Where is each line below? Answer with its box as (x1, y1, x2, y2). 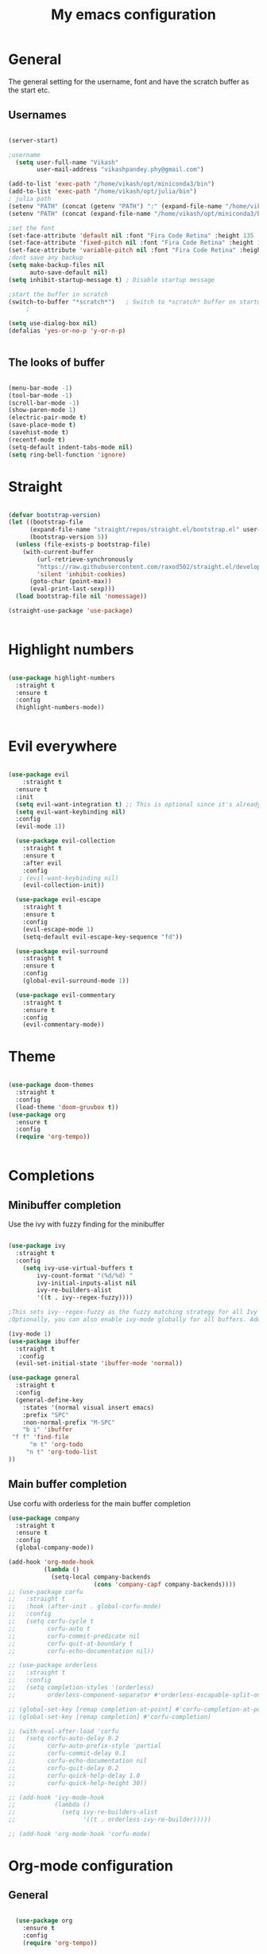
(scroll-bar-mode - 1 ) (8, 398, 80, 407)
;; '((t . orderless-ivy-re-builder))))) (8, 1815, 212, 1824)
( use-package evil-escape (15, 896, 102, 904)
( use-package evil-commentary (15, 991, 115, 999)
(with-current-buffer (22, 547, 94, 555)
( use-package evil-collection (15, 837, 115, 846)
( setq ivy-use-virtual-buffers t (22, 1264, 133, 1272)
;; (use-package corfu (8, 1587, 83, 1595)
